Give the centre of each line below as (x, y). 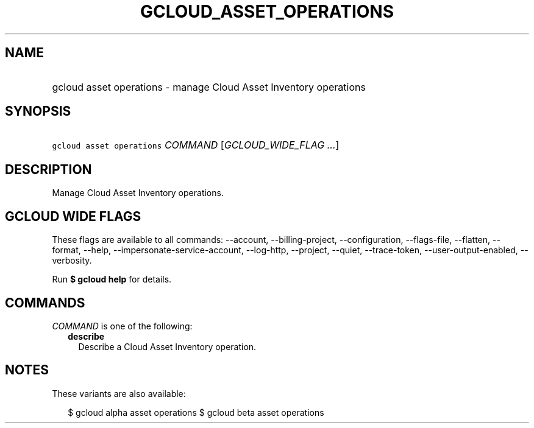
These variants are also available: (119, 393)
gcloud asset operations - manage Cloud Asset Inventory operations (209, 87)
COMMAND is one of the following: (122, 326)
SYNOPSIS (38, 111)
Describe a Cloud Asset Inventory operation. (167, 346)
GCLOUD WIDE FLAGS (73, 216)
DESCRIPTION (48, 169)
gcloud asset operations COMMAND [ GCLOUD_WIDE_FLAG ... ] (196, 145)
